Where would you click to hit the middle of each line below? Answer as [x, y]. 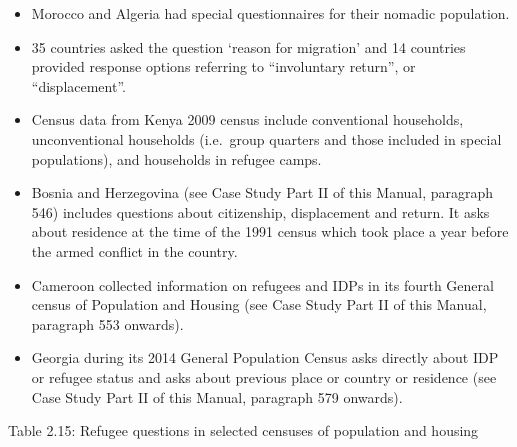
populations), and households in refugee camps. [176, 158]
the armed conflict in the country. [134, 250]
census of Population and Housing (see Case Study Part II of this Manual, [259, 304]
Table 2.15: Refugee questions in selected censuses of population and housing [243, 430]
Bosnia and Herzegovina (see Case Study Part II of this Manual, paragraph [262, 192]
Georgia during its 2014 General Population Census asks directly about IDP [265, 357]
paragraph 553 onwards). [107, 323]
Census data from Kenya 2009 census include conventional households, [247, 119]
